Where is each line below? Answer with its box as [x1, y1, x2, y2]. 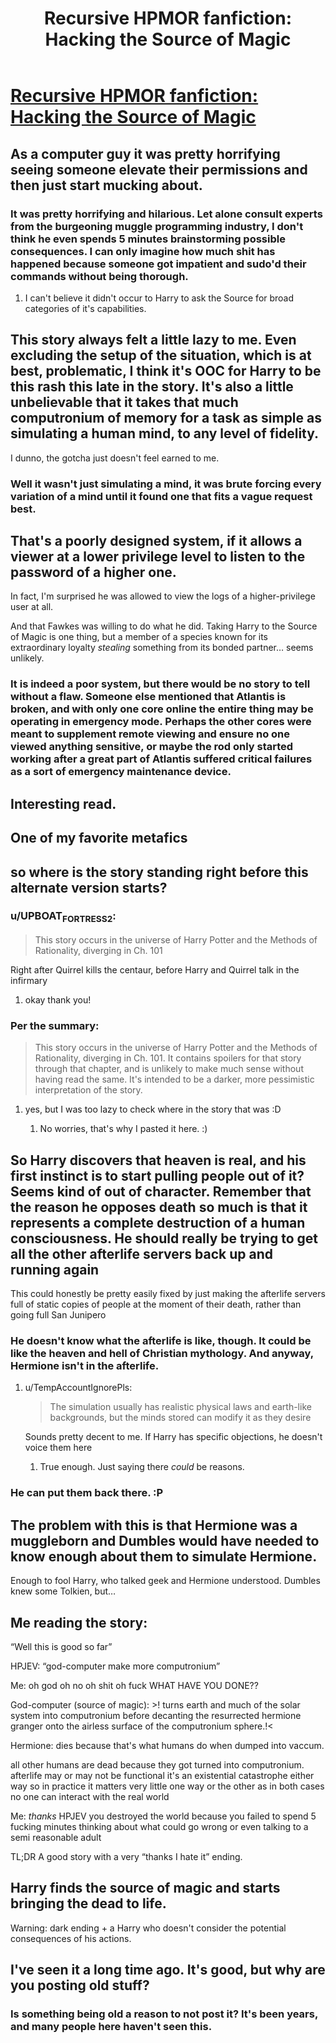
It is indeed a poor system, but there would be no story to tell [10, 677, 311, 691]
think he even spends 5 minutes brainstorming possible [10, 232, 286, 246]
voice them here [24, 1442, 93, 1454]
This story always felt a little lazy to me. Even [10, 332, 297, 349]
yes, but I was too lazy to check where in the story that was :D [24, 1103, 282, 1116]
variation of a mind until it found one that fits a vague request [10, 489, 313, 503]
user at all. [10, 601, 54, 613]
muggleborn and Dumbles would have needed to [10, 1532, 320, 1549]
